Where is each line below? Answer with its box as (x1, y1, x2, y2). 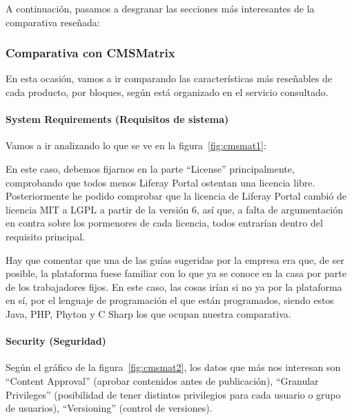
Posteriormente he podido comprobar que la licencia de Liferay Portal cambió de (6, 189, 347, 203)
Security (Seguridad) (6, 334, 106, 348)
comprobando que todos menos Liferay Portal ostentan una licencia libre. (6, 175, 315, 189)
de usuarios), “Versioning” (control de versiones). (6, 401, 213, 415)
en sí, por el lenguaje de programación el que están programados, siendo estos (6, 293, 334, 307)
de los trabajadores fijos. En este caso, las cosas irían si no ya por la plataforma (6, 279, 342, 294)
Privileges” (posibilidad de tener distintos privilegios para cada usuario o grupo (6, 387, 341, 401)
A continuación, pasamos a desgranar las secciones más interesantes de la (6, 1, 315, 15)
